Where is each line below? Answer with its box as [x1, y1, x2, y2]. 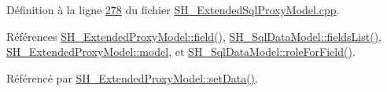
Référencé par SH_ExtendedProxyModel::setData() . [6, 69, 258, 86]
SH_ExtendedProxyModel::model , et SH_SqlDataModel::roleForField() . [6, 43, 356, 60]
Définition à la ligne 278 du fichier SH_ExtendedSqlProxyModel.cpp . [6, 2, 340, 17]
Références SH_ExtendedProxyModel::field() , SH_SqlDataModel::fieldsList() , [6, 28, 382, 44]
